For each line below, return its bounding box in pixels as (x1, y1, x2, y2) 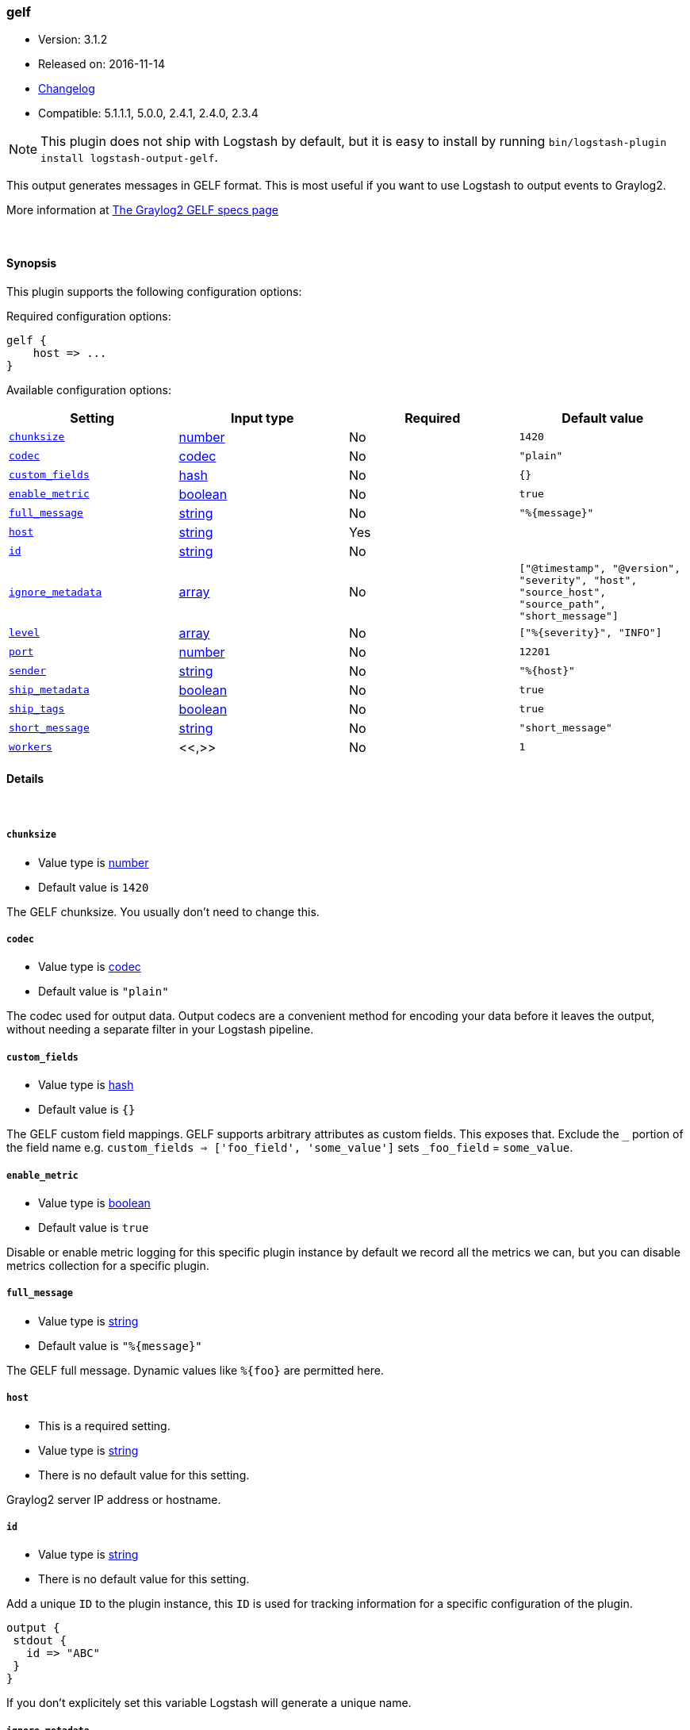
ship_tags (9, 703, 65, 715)
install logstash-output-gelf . (40, 149, 218, 166)
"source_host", (519, 585, 607, 598)
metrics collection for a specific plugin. (6, 1258, 209, 1272)
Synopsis (6, 255, 57, 270)
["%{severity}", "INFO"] (519, 627, 662, 639)
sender (9, 665, 46, 677)
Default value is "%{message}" (38, 1338, 202, 1352)
